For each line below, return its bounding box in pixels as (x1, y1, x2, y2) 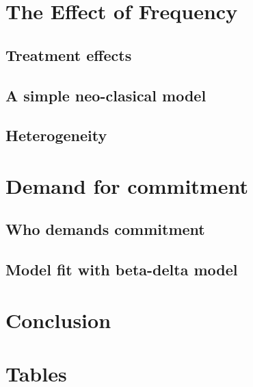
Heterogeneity (5, 125, 107, 146)
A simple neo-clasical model (5, 84, 207, 105)
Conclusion (5, 305, 111, 334)
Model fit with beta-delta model (5, 259, 238, 280)
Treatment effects (5, 44, 132, 65)
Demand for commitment (5, 171, 248, 199)
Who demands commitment (5, 219, 205, 240)
